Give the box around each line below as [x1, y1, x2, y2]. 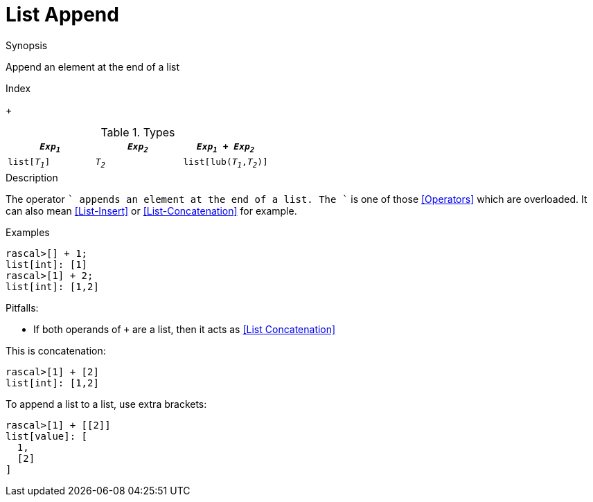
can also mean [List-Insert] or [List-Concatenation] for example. [6, 204, 297, 217]
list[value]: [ [6, 430, 88, 442]
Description [6, 171, 58, 183]
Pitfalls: [6, 301, 39, 314]
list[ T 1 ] [8, 156, 51, 170]
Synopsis [6, 39, 48, 51]
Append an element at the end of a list [6, 60, 180, 73]
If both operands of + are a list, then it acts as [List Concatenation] [33, 323, 336, 335]
